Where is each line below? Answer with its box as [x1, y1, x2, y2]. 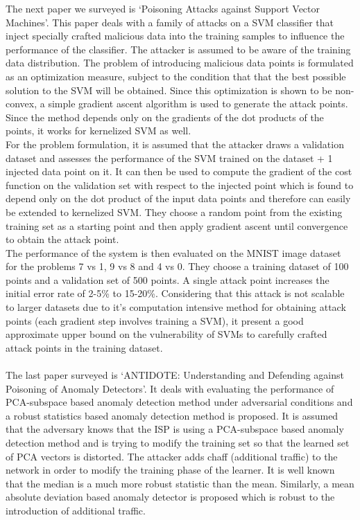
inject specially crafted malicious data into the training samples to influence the [6, 28, 345, 43]
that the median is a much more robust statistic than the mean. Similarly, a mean [6, 476, 354, 490]
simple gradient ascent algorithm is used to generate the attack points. [48, 96, 348, 111]
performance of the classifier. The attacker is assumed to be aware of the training [6, 42, 351, 56]
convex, [6, 96, 37, 111]
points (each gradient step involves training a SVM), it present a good [6, 313, 304, 328]
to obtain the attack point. [6, 232, 119, 246]
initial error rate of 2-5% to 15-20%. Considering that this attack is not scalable [6, 286, 345, 301]
